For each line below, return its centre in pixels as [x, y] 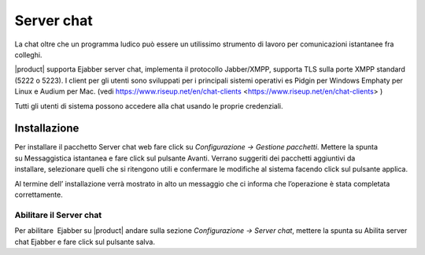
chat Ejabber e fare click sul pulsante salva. [85, 242]
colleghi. [28, 54]
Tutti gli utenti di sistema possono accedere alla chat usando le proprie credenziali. [149, 105]
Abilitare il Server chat [58, 215]
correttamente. [39, 194]
